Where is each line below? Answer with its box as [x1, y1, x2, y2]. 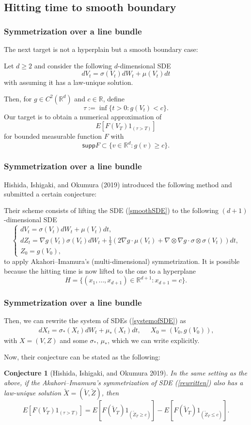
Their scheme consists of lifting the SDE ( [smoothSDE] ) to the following [4, 205, 219, 215]
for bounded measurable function [4, 131, 102, 141]
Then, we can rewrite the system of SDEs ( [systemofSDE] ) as [4, 315, 186, 326]
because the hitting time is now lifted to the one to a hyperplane [4, 265, 196, 276]
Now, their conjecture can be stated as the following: [4, 351, 160, 361]
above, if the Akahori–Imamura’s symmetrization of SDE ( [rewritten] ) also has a [4, 377, 243, 387]
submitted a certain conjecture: [4, 189, 97, 199]
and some [60, 335, 88, 345]
